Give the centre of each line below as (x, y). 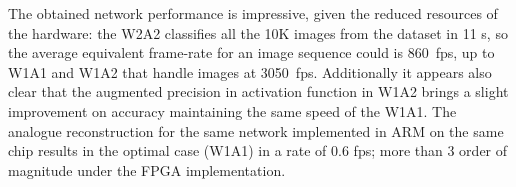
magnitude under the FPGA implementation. (147, 169)
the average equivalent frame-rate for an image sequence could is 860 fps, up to (251, 52)
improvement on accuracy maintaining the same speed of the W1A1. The (232, 110)
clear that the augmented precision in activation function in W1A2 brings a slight (258, 91)
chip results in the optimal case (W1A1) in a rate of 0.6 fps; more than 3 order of (258, 150)
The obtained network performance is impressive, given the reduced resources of (253, 13)
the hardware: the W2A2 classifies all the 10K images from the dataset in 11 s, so (258, 32)
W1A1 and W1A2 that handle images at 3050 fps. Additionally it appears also (250, 71)
